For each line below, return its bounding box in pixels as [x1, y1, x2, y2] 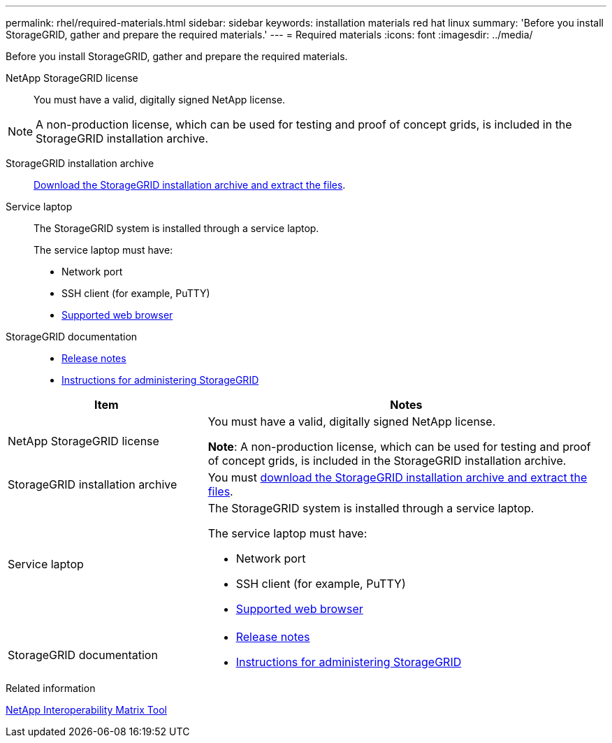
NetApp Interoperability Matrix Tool [6, 704, 167, 716]
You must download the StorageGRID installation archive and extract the [207, 470, 588, 484]
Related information [6, 682, 96, 694]
